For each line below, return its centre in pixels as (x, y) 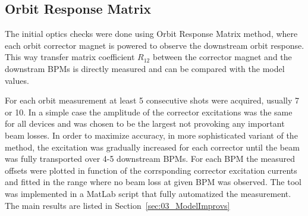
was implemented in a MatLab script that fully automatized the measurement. (148, 193)
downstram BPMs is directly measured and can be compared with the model (145, 68)
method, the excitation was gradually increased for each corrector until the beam (152, 147)
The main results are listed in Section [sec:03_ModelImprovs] (117, 205)
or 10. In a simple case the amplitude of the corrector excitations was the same (149, 112)
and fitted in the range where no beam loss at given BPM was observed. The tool (153, 182)
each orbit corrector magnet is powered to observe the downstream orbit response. (155, 45)
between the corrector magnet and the (222, 57)
